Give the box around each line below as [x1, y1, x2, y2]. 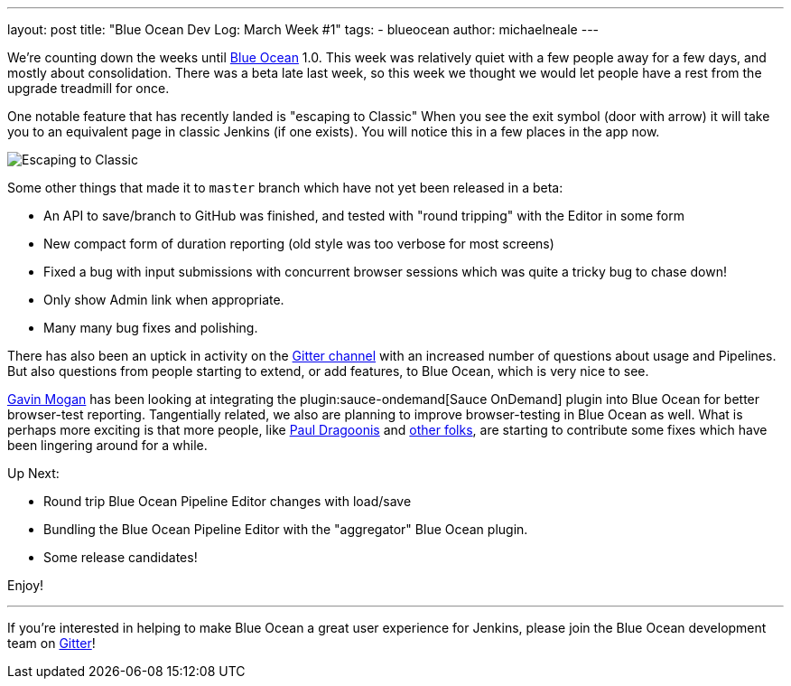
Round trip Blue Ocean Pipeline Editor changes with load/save [43, 493, 412, 509]
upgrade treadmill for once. [7, 80, 170, 96]
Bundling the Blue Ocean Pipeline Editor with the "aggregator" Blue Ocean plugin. [43, 522, 528, 537]
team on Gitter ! [7, 635, 96, 651]
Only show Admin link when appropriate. [43, 292, 284, 307]
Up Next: [7, 465, 60, 481]
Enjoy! [7, 578, 44, 593]
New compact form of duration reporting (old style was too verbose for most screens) [43, 236, 554, 251]
